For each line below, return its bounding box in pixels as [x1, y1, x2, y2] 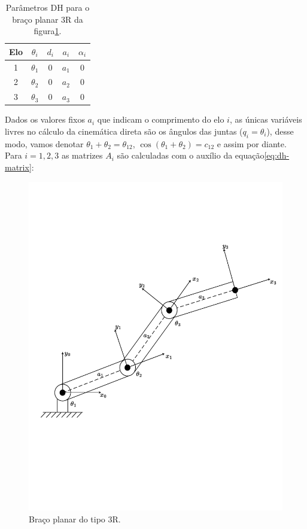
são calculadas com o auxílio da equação [117, 149, 265, 162]
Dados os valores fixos [5, 113, 85, 126]
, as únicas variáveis [229, 113, 302, 126]
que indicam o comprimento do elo [97, 113, 224, 126]
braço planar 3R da [12, 13, 83, 25]
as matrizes [61, 149, 103, 162]
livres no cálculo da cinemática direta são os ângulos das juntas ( [5, 125, 243, 137]
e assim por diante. [217, 137, 287, 150]
